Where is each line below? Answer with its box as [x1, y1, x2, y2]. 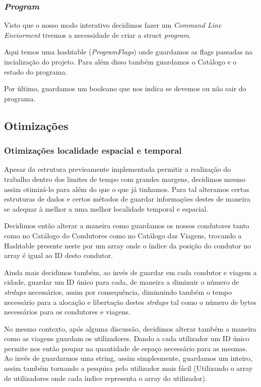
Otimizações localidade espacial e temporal [4, 144, 182, 157]
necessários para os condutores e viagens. [4, 306, 130, 317]
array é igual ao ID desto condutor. [4, 250, 113, 261]
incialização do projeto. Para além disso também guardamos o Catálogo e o [4, 56, 237, 67]
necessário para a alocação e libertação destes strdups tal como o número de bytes [4, 296, 256, 307]
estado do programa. [4, 66, 68, 77]
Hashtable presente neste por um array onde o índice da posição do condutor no [4, 240, 251, 250]
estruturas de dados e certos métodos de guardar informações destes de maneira [4, 193, 250, 204]
